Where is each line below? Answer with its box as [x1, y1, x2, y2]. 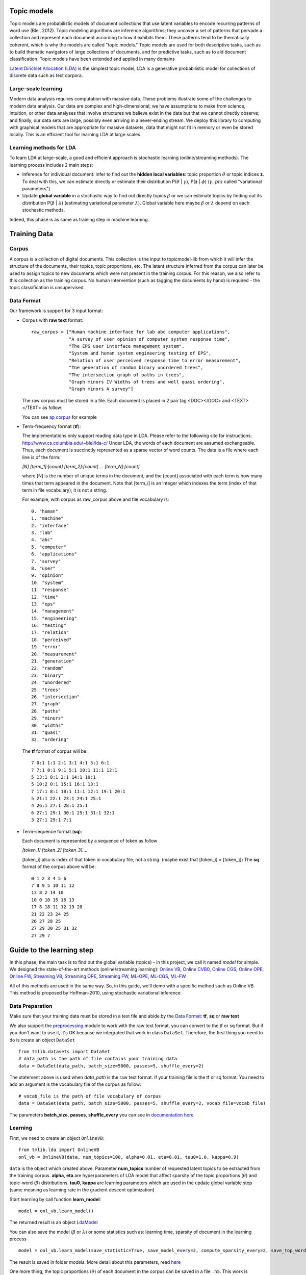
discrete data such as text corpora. [9, 72, 83, 79]
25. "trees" [31, 686, 61, 693]
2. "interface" [31, 523, 69, 528]
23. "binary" [31, 672, 64, 678]
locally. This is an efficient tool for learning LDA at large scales [9, 132, 140, 138]
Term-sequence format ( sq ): [22, 828, 83, 834]
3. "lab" [31, 530, 53, 535]
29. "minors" [31, 716, 64, 721]
